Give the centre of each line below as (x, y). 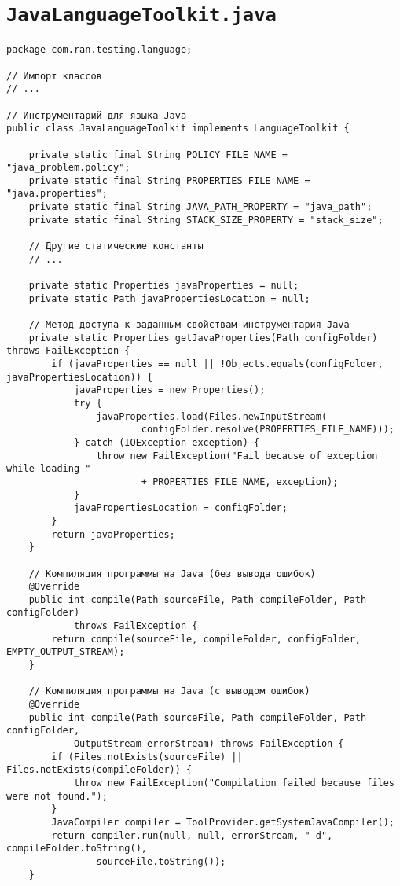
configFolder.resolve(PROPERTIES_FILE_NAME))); (268, 430)
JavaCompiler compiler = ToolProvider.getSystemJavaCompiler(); (223, 822)
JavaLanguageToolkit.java (141, 15)
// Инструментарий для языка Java (97, 115)
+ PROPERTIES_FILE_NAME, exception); (240, 482)
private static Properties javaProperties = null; (164, 286)
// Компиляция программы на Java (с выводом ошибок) (169, 691)
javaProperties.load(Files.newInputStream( (212, 416)
